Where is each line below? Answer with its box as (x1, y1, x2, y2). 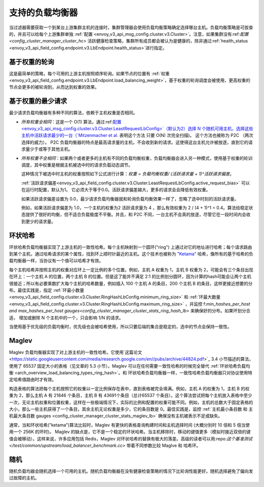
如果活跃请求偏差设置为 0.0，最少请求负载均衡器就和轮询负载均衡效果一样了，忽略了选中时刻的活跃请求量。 (21, 196, 239, 201)
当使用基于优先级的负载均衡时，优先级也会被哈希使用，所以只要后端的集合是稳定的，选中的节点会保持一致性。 (9, 323, 232, 330)
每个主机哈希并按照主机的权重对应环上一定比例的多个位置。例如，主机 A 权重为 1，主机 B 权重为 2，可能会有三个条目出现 (9, 266, 254, 272)
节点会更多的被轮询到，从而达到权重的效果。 (9, 84, 99, 90)
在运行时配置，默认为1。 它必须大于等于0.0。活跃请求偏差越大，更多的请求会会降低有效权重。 (21, 187, 211, 193)
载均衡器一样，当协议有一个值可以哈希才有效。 (9, 258, 104, 264)
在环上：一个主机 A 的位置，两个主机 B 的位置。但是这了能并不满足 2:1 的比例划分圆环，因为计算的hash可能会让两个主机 (9, 274, 252, 280)
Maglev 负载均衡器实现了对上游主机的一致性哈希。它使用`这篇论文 (9, 349, 142, 355)
